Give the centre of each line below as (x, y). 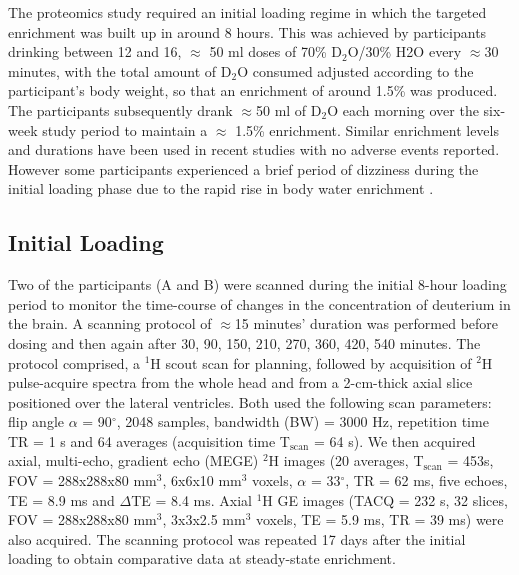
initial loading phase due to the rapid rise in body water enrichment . (221, 188)
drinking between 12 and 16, (95, 51)
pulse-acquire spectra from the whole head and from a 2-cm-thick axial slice (240, 382)
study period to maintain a (125, 129)
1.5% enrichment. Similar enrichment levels (367, 129)
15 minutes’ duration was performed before (366, 323)
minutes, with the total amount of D (120, 70)
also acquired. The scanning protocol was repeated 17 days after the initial (237, 538)
